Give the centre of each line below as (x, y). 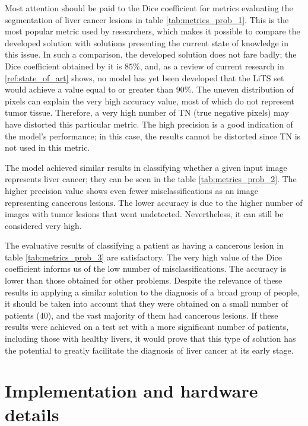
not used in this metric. (47, 147)
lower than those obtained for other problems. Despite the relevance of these (144, 280)
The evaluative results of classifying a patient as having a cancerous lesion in (144, 245)
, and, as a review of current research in (212, 66)
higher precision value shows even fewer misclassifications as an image (131, 190)
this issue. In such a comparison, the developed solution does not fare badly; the (151, 54)
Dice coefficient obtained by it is (63, 66)
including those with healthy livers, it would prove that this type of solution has (150, 338)
